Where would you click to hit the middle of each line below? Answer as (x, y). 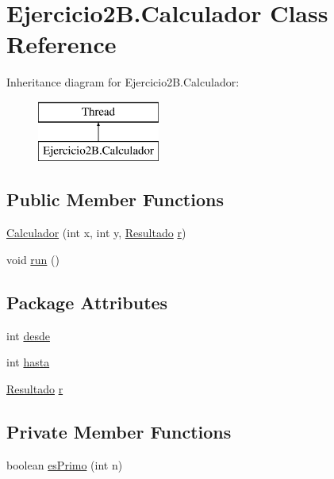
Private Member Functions (119, 431)
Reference (61, 44)
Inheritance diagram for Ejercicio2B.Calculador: (123, 82)
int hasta (28, 362)
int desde (28, 335)
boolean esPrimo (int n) (65, 464)
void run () (33, 259)
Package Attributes (87, 302)
